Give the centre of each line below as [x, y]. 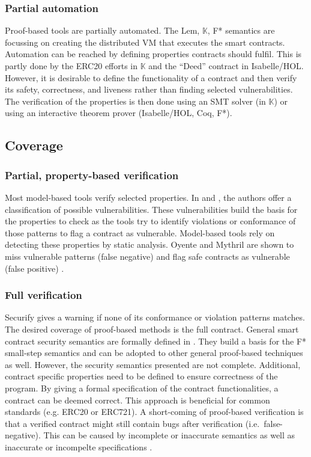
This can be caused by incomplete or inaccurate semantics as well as [169, 435]
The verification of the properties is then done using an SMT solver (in [135, 101]
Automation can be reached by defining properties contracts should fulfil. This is [153, 54]
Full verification [44, 295]
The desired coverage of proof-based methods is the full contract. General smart [152, 329]
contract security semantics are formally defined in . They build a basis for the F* [156, 341]
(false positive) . [35, 268]
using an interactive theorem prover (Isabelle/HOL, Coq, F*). [119, 113]
